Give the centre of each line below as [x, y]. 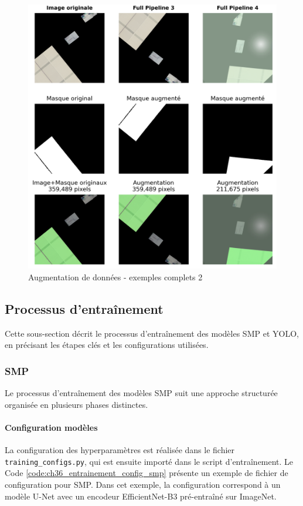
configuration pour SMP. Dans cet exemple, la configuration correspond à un [143, 485]
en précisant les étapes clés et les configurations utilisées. [107, 345]
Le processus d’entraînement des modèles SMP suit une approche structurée [141, 393]
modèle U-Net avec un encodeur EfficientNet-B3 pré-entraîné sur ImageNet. [141, 496]
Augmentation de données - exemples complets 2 [115, 277]
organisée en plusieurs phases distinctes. [76, 404]
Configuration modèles [51, 428]
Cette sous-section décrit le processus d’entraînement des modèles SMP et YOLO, [152, 333]
